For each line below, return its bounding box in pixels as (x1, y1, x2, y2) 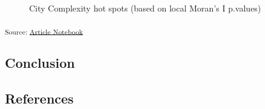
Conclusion (5, 53, 75, 72)
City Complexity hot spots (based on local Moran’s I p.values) (29, 2, 261, 14)
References (5, 88, 74, 107)
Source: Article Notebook (5, 26, 83, 36)
